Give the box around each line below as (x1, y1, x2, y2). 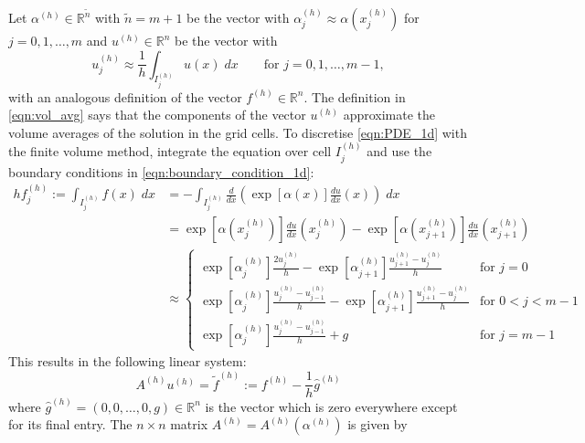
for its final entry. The (8, 415, 133, 434)
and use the (367, 142, 432, 161)
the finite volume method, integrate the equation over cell (8, 142, 332, 161)
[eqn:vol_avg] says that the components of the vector (8, 105, 306, 124)
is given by (347, 415, 408, 434)
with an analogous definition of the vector (8, 87, 242, 106)
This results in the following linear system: (8, 352, 247, 371)
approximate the (343, 105, 436, 124)
